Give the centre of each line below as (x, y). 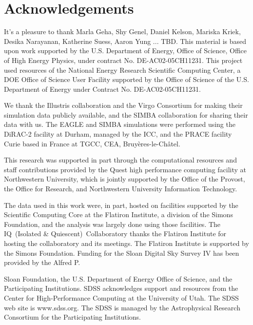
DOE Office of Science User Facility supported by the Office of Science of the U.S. (126, 79)
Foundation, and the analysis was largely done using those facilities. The (112, 224)
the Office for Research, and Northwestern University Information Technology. (121, 189)
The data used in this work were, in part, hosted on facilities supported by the (121, 205)
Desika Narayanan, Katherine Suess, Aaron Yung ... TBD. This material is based (125, 41)
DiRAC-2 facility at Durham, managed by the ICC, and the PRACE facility (118, 134)
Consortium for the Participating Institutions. (72, 317)
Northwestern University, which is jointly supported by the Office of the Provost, (125, 179)
